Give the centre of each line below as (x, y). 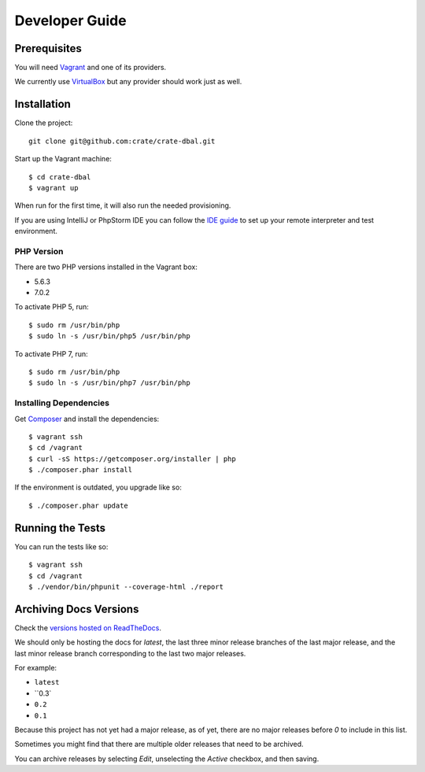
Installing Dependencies (62, 403)
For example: (36, 668)
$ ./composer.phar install (81, 470)
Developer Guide (70, 20)
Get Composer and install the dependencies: (87, 419)
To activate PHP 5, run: (52, 307)
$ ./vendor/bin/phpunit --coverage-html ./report (126, 587)
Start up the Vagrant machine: (63, 159)
